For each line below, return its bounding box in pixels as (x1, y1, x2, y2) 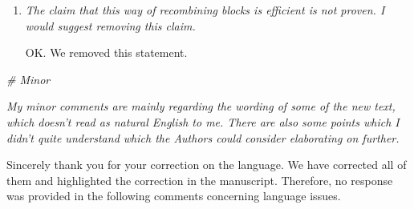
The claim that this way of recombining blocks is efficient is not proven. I (25, 2, 385, 18)
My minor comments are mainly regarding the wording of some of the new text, (6, 98, 396, 115)
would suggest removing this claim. (25, 17, 196, 34)
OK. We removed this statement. (25, 44, 188, 61)
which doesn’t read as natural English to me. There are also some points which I (6, 113, 400, 130)
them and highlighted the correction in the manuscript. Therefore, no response (6, 171, 393, 188)
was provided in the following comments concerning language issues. (6, 187, 341, 204)
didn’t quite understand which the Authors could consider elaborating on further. (6, 129, 400, 146)
